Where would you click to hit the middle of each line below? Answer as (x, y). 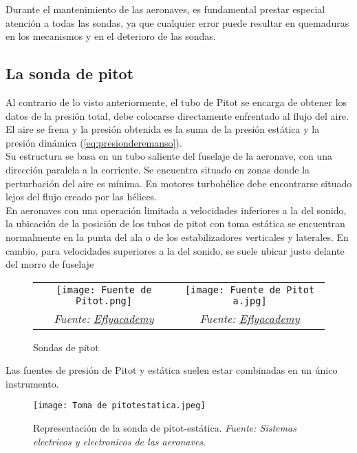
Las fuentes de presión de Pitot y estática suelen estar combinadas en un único (172, 370)
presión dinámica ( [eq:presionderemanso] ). (94, 142)
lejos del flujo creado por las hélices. (82, 197)
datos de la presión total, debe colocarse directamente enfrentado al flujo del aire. (177, 115)
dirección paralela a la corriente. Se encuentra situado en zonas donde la (158, 169)
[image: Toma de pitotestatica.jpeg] (119, 406)
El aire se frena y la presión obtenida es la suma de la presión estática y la (163, 129)
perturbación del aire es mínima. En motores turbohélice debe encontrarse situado (179, 183)
